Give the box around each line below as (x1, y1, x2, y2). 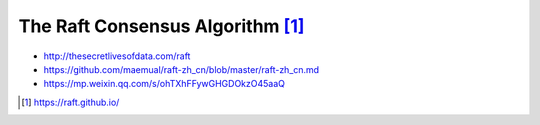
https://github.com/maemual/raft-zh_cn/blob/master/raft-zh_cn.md (43, 63, 320, 75)
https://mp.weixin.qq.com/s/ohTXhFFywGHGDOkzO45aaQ (43, 78, 285, 90)
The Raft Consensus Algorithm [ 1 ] (18, 15, 305, 37)
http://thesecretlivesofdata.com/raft (43, 50, 191, 62)
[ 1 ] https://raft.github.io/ (21, 96, 120, 108)
